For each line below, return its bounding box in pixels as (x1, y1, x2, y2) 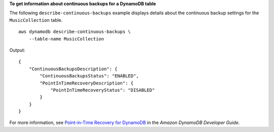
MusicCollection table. (9, 17, 63, 23)
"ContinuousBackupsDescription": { (28, 66, 118, 72)
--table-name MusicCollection (28, 36, 104, 41)
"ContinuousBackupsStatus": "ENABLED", (40, 73, 139, 79)
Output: (9, 47, 25, 53)
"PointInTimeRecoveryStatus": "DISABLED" (50, 87, 155, 93)
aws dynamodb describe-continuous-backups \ (18, 29, 131, 35)
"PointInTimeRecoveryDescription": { (40, 80, 134, 86)
